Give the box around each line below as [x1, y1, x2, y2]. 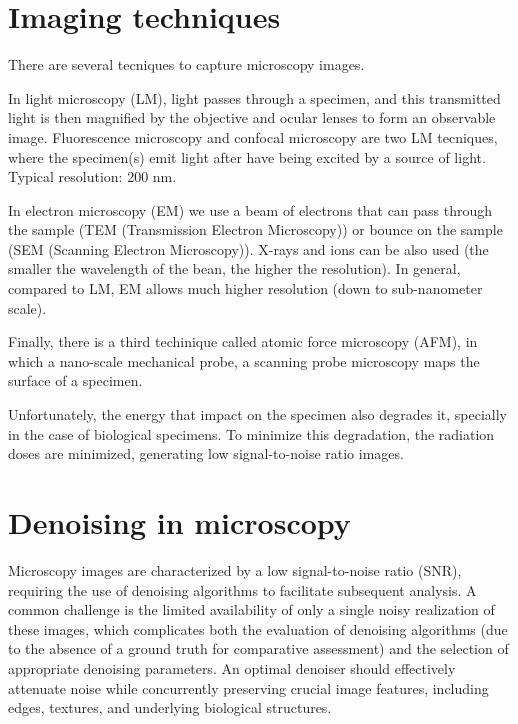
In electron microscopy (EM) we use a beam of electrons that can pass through [8, 199, 493, 220]
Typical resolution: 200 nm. [8, 166, 177, 187]
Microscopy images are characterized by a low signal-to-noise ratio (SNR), [8, 559, 462, 580]
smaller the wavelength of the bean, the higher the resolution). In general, [8, 258, 461, 279]
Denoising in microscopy [8, 502, 351, 542]
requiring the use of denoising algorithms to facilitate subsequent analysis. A [8, 579, 477, 600]
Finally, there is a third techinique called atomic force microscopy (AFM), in [8, 331, 478, 352]
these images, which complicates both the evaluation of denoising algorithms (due [8, 618, 508, 639]
